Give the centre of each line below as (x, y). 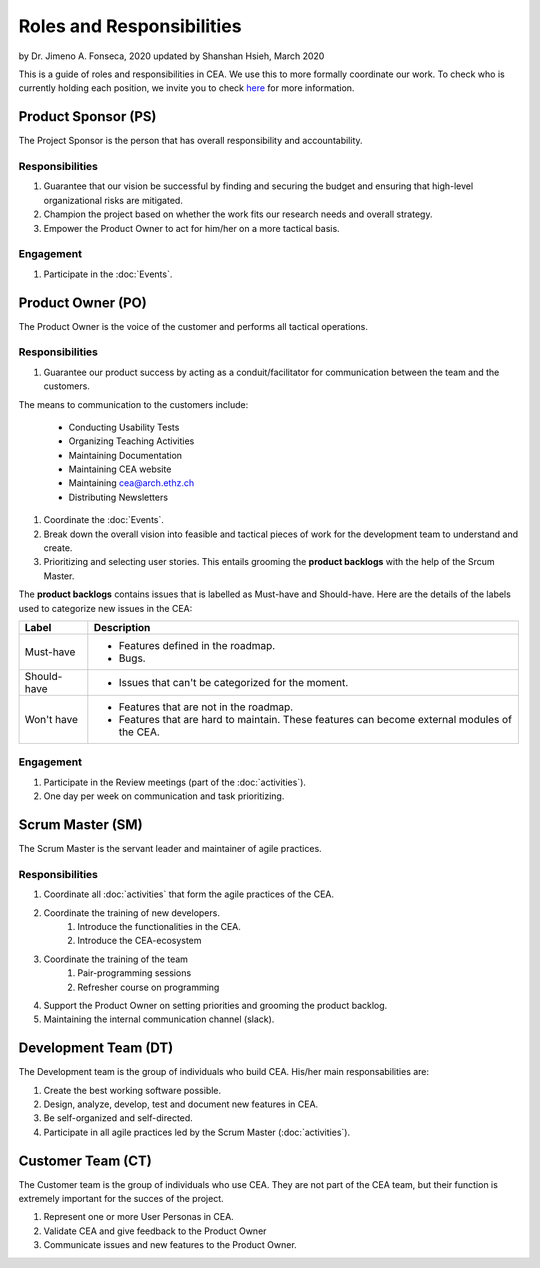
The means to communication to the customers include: (133, 404)
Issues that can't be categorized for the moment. (233, 682)
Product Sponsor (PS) (87, 116)
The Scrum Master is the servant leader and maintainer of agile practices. (170, 849)
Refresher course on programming (148, 987)
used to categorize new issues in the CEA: (105, 608)
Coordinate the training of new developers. (131, 912)
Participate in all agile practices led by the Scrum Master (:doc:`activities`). (196, 1132)
